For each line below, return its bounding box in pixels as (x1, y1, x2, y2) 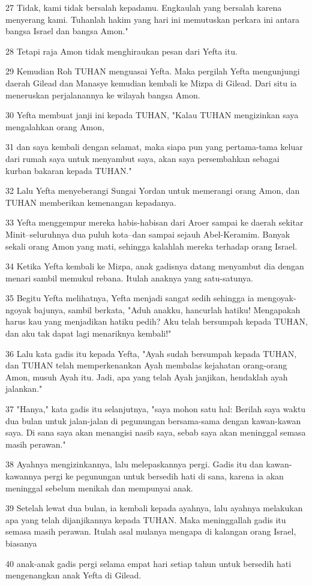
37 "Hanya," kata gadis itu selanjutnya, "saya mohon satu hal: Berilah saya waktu (5, 403, 306, 415)
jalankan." (5, 382, 43, 395)
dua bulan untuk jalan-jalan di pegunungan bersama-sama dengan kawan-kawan (5, 414, 301, 427)
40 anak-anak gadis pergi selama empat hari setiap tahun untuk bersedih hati (5, 557, 292, 569)
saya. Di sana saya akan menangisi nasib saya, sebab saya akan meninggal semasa (5, 426, 306, 439)
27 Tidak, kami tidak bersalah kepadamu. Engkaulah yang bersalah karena (5, 1, 282, 13)
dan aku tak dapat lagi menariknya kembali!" (5, 327, 172, 340)
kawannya (5, 470, 41, 482)
